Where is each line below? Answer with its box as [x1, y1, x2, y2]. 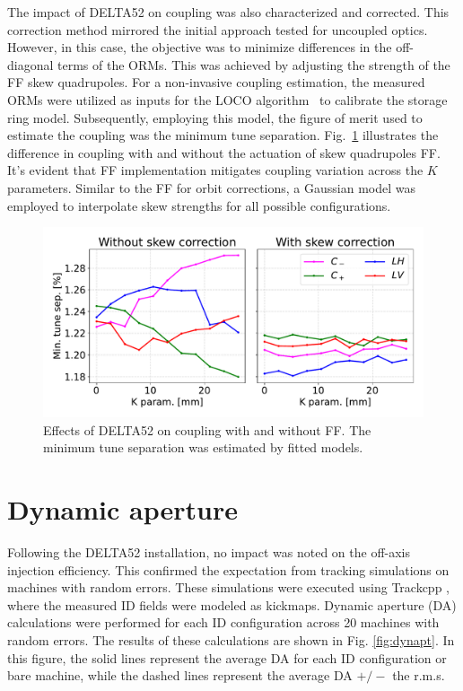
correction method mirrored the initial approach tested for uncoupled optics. [7, 20, 428, 39]
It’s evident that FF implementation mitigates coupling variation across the [7, 161, 424, 179]
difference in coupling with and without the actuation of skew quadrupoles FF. [7, 143, 441, 162]
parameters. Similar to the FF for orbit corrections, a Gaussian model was [7, 178, 415, 197]
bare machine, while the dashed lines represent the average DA [7, 666, 353, 685]
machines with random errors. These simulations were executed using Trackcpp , [7, 578, 450, 597]
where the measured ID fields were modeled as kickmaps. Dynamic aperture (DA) [7, 595, 457, 614]
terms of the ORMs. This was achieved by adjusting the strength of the [57, 55, 450, 74]
